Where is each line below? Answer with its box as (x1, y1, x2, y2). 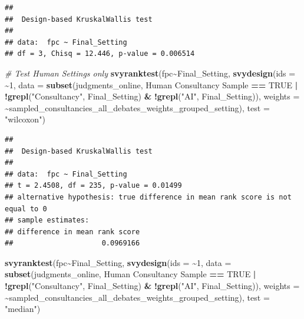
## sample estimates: (5, 216, 90, 225)
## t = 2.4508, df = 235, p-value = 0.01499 (5, 181, 182, 190)
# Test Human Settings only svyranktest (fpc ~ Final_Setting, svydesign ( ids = (5, 67, 296, 79)
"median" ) (5, 303, 41, 315)
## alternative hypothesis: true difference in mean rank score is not (5, 192, 292, 201)
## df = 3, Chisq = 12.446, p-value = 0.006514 (5, 49, 195, 58)
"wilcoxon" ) (5, 113, 45, 125)
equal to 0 (5, 204, 47, 213)
